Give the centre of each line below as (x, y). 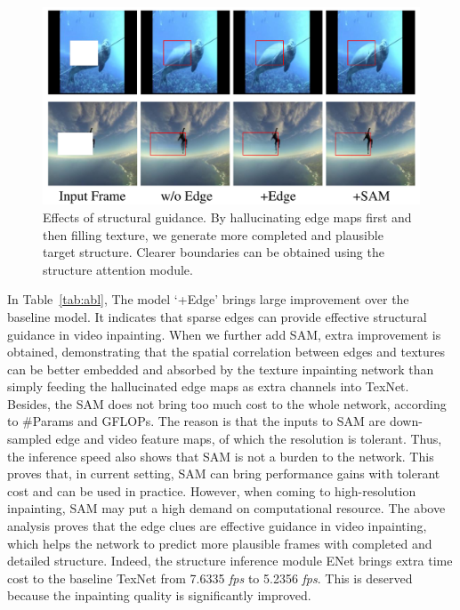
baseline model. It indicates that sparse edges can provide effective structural (217, 316)
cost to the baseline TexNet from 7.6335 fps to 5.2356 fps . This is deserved (210, 578)
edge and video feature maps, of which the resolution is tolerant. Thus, (249, 439)
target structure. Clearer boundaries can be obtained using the (214, 252)
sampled (29, 439)
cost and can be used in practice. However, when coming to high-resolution (212, 490)
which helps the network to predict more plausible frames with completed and (220, 543)
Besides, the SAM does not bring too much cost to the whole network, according (227, 403)
